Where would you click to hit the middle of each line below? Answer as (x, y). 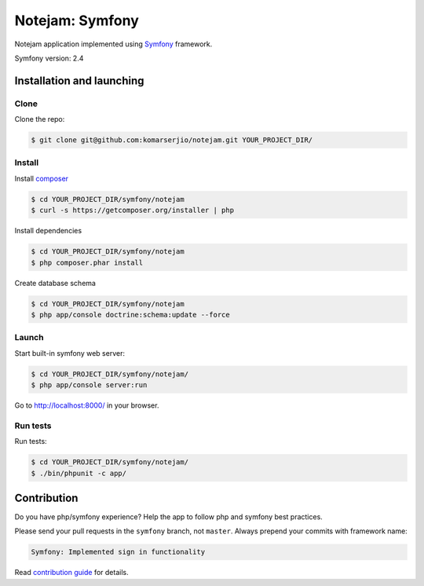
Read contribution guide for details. (71, 573)
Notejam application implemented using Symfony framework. (113, 44)
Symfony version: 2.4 (49, 58)
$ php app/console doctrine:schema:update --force (131, 315)
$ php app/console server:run (89, 385)
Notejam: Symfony (77, 20)
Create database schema (55, 283)
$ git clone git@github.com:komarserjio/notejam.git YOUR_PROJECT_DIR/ (172, 140)
